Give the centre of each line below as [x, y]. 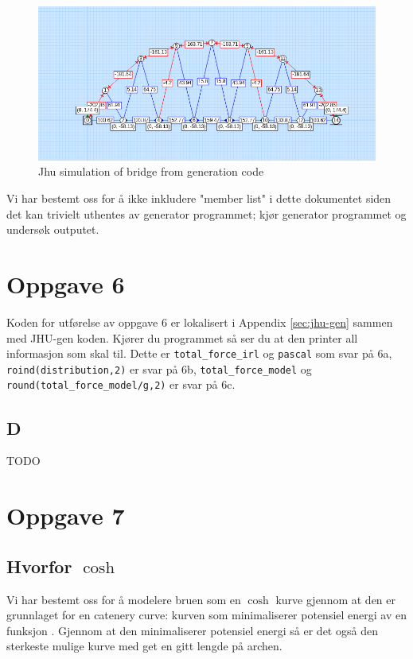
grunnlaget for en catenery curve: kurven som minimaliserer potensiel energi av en [206, 615]
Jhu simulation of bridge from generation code [151, 171]
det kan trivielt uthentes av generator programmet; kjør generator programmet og [206, 213]
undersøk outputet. [53, 229]
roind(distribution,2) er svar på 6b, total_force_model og [159, 368]
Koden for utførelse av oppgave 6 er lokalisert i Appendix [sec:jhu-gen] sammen [200, 322]
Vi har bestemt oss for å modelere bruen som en [124, 599]
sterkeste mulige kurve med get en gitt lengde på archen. [144, 646]
